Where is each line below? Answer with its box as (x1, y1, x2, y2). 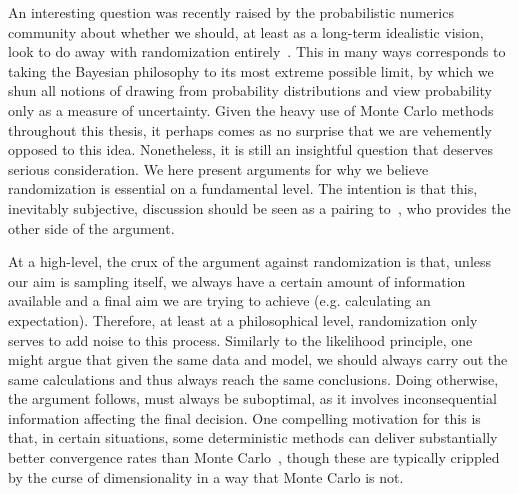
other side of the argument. (8, 217, 175, 238)
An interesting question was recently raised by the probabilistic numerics (8, 2, 454, 22)
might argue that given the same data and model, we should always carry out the (8, 349, 508, 370)
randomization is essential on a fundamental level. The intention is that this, (8, 178, 478, 199)
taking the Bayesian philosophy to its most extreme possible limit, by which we (8, 60, 494, 81)
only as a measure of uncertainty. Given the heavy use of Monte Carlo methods (8, 99, 494, 120)
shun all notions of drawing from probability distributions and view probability (8, 80, 493, 101)
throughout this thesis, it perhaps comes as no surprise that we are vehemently (8, 119, 492, 140)
